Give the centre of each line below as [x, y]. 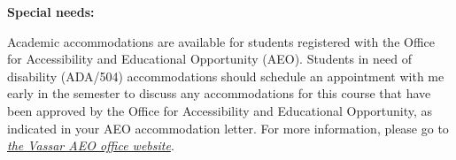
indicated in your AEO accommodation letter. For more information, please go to [228, 128]
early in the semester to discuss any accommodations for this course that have [219, 93]
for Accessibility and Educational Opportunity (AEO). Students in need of [209, 59]
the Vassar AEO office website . [91, 145]
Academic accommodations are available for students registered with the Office [221, 41]
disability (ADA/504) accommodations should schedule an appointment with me [226, 76]
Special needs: [51, 11]
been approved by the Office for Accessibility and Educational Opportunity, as [220, 110]
